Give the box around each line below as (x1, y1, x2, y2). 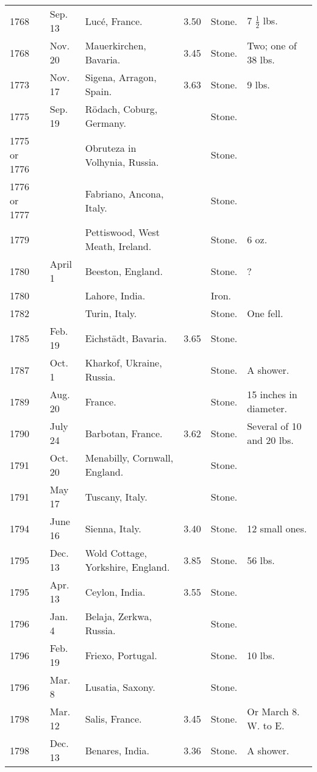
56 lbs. (247, 552, 275, 567)
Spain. (85, 84, 112, 98)
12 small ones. (247, 521, 307, 535)
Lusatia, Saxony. (85, 679, 155, 694)
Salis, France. (85, 711, 142, 726)
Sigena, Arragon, (85, 70, 157, 84)
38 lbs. (247, 52, 275, 66)
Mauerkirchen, (85, 38, 146, 52)
